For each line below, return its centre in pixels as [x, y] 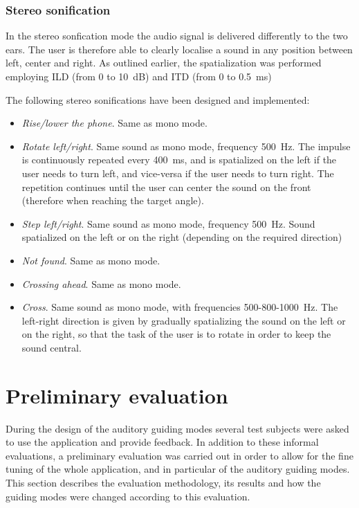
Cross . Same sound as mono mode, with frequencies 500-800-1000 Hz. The [180, 307]
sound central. [52, 347]
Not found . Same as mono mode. [91, 260]
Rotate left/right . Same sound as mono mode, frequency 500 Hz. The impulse [186, 146]
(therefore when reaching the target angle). [113, 200]
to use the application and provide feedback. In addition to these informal [162, 442]
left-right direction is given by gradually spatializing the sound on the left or [184, 320]
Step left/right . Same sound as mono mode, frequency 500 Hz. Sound [168, 223]
